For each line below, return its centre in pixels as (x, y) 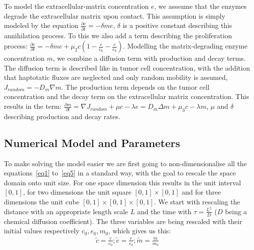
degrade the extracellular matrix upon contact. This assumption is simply (115, 15)
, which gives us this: (140, 231)
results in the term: (33, 106)
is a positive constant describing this (178, 25)
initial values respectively (42, 231)
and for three (201, 192)
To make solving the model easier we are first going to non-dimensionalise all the (126, 163)
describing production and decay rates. (62, 116)
